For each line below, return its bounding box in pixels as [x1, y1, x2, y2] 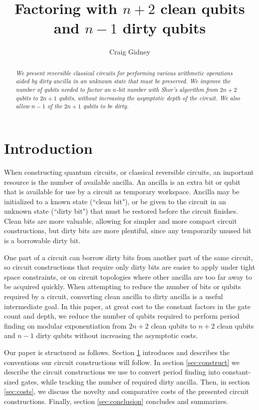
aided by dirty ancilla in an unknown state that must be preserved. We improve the [15, 77, 231, 85]
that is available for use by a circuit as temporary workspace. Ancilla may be [4, 186, 240, 197]
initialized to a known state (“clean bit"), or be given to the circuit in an [4, 196, 226, 206]
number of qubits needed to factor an [15, 85, 111, 94]
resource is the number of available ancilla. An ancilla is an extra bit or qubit [4, 176, 241, 187]
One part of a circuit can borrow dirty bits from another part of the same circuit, [4, 252, 253, 262]
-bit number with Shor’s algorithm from [116, 85, 218, 94]
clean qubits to [151, 320, 197, 331]
